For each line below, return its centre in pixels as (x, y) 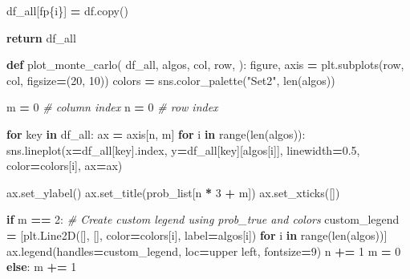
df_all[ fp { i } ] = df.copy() (67, 10)
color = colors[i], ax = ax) (65, 166)
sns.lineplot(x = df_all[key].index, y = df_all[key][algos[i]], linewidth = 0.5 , (183, 150)
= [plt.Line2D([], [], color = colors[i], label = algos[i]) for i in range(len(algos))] (197, 235)
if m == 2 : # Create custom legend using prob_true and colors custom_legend (203, 219)
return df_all (41, 37)
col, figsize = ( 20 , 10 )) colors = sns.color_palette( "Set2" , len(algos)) (171, 80)
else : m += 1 (42, 267)
